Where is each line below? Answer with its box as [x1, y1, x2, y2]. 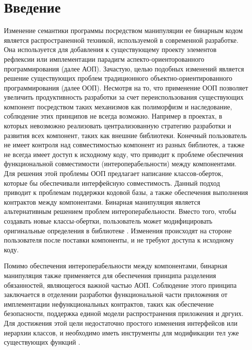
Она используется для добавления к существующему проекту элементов [4, 44, 217, 54]
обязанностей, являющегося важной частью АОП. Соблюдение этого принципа [4, 280, 237, 290]
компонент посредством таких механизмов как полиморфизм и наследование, [4, 101, 232, 111]
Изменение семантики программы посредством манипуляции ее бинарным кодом [4, 25, 243, 35]
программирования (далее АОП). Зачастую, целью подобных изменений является [4, 63, 244, 73]
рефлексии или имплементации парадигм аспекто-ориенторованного [4, 53, 205, 64]
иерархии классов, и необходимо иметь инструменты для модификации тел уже [4, 327, 239, 337]
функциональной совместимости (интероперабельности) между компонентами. [4, 158, 237, 169]
